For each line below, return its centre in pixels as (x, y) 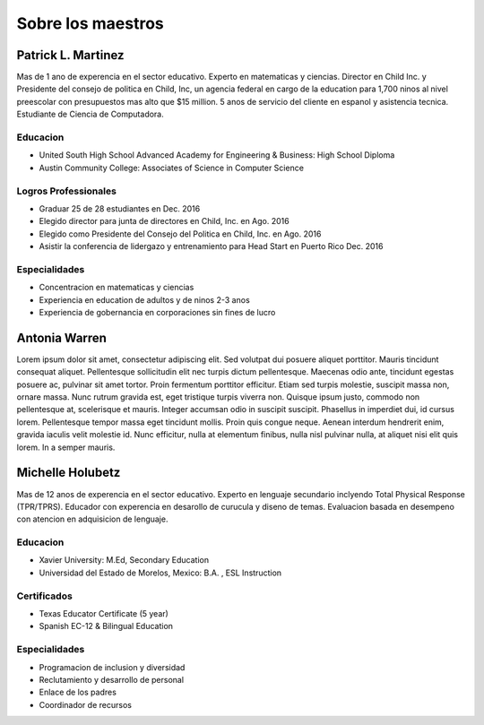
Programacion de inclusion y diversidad (112, 667)
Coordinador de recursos (85, 704)
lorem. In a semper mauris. (66, 447)
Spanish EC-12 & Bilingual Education (106, 626)
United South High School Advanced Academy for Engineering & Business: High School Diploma (217, 155)
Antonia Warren (62, 337)
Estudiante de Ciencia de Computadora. (91, 114)
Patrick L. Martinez (70, 55)
